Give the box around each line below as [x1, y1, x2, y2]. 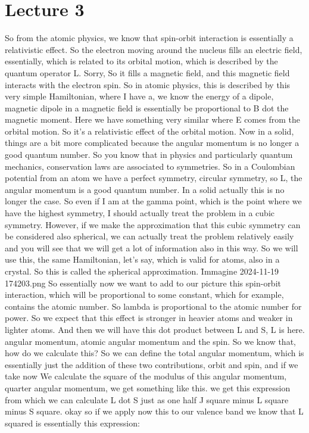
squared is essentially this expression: [5, 416, 140, 429]
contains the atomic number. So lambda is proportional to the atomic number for [5, 300, 302, 312]
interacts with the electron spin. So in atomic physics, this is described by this [5, 78, 291, 91]
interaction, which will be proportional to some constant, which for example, [5, 288, 284, 301]
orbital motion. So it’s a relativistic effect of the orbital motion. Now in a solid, [5, 124, 294, 137]
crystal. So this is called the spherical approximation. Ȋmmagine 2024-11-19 [5, 265, 279, 277]
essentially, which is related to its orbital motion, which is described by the [5, 55, 278, 67]
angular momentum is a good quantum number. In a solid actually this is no [5, 183, 285, 195]
